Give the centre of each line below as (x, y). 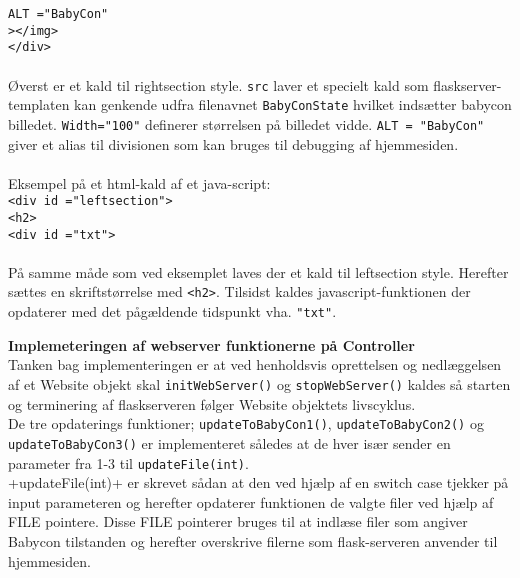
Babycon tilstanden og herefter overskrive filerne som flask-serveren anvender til (253, 540)
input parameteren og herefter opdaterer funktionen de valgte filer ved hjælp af (251, 501)
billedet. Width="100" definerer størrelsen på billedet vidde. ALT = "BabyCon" (246, 123)
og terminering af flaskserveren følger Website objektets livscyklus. (212, 403)
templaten (39, 104)
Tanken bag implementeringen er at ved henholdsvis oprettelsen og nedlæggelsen (255, 364)
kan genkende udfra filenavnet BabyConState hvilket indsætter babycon (293, 104)
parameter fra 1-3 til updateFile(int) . (128, 462)
